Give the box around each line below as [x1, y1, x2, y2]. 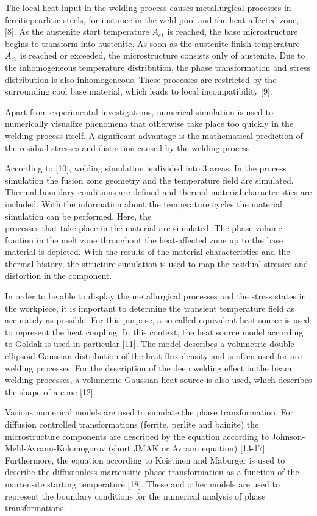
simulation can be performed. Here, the [5, 209, 152, 222]
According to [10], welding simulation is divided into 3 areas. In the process [5, 162, 287, 174]
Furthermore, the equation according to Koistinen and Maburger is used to [5, 453, 285, 466]
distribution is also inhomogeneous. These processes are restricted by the [5, 73, 277, 85]
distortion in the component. [5, 269, 112, 282]
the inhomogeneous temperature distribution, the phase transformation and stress [5, 60, 310, 73]
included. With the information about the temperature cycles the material [5, 197, 282, 210]
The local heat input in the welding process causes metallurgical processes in [5, 1, 291, 13]
